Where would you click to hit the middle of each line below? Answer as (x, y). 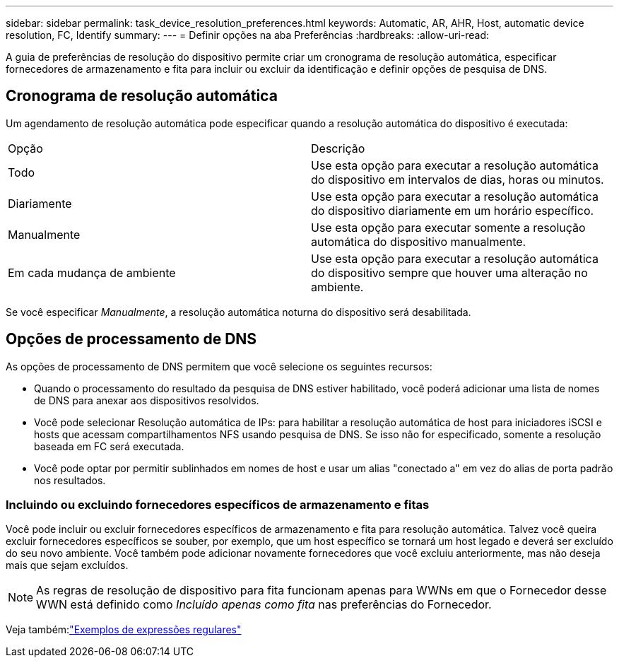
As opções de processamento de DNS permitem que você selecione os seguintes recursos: (219, 366)
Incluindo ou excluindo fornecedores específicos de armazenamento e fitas (218, 505)
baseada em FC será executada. (109, 446)
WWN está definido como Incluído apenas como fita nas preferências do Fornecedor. (264, 605)
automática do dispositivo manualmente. (419, 241)
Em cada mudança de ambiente (92, 272)
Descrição (338, 148)
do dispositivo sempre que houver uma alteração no (449, 272)
